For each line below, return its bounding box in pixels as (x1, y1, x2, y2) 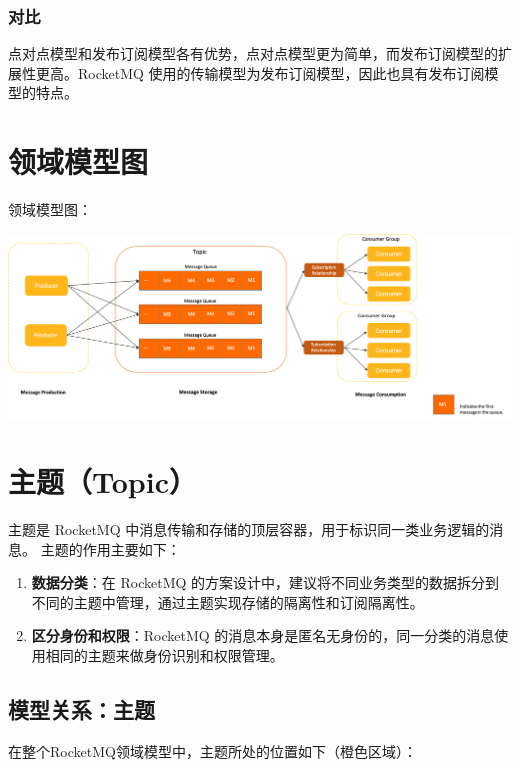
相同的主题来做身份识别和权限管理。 (45, 644, 284, 665)
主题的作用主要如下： (40, 538, 181, 559)
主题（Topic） (8, 461, 197, 502)
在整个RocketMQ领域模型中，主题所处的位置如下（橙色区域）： (8, 740, 417, 761)
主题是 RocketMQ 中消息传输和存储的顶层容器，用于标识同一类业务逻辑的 (8, 519, 490, 539)
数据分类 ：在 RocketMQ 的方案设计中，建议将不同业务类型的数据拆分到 (31, 572, 500, 593)
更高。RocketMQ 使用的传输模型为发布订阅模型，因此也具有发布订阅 (35, 62, 485, 83)
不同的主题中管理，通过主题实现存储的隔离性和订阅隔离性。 (31, 591, 424, 612)
